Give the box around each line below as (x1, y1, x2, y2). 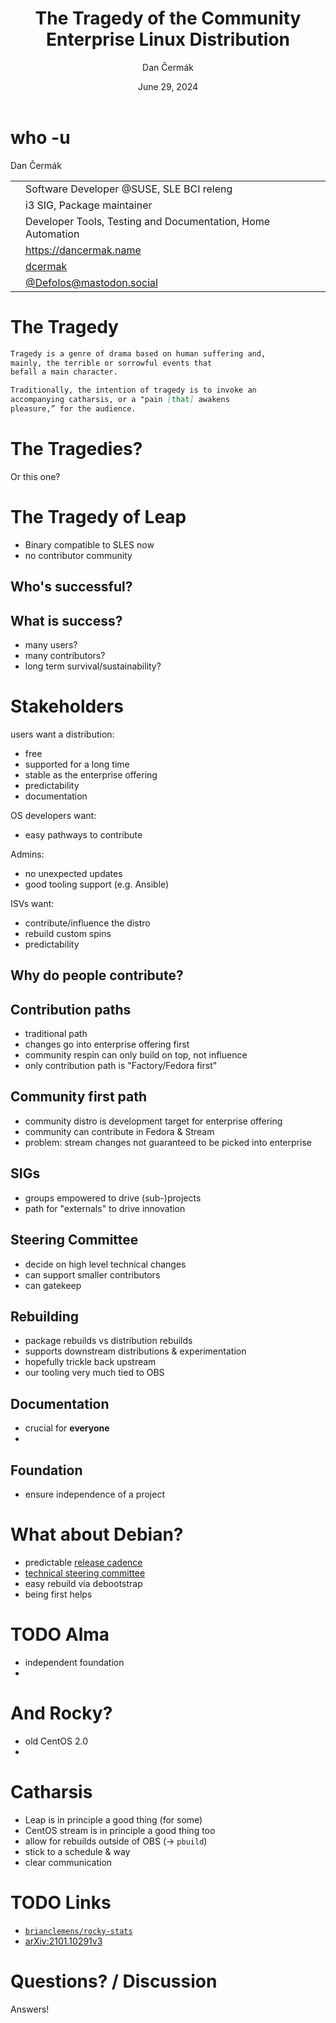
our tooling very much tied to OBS (24, 1367, 165, 1379)
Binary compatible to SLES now (24, 538, 155, 551)
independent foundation (24, 1656, 125, 1668)
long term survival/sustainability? (24, 660, 162, 672)
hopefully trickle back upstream (24, 1356, 157, 1368)
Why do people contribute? (10, 967, 184, 984)
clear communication (24, 1856, 113, 1868)
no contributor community (24, 549, 133, 561)
